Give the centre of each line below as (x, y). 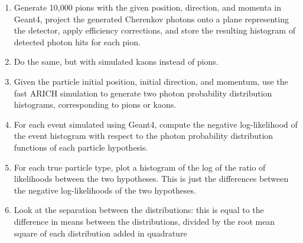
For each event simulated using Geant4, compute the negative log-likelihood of (156, 124)
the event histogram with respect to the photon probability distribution (144, 136)
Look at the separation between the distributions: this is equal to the (139, 210)
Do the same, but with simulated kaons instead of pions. (116, 61)
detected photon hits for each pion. (77, 41)
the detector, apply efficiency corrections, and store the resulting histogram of (154, 30)
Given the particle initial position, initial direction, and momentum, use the (151, 81)
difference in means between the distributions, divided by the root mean (144, 221)
